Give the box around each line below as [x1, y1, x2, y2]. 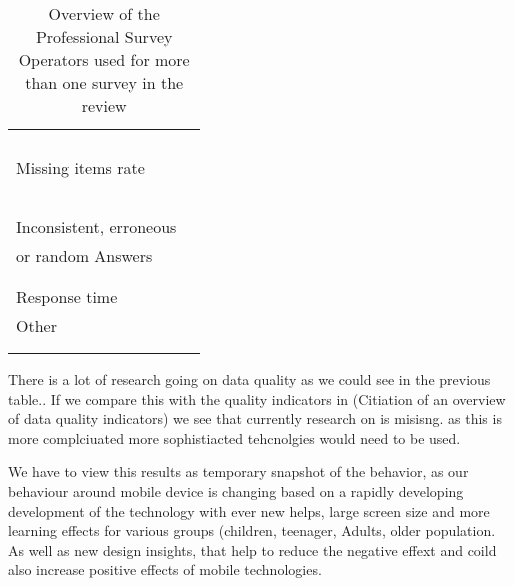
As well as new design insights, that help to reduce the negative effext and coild [8, 539, 497, 560]
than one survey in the [25, 71, 184, 94]
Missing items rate [16, 156, 145, 179]
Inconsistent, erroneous [16, 215, 177, 238]
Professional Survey [35, 25, 173, 48]
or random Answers [16, 244, 153, 267]
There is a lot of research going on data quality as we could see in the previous [8, 369, 491, 389]
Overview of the [48, 2, 160, 25]
